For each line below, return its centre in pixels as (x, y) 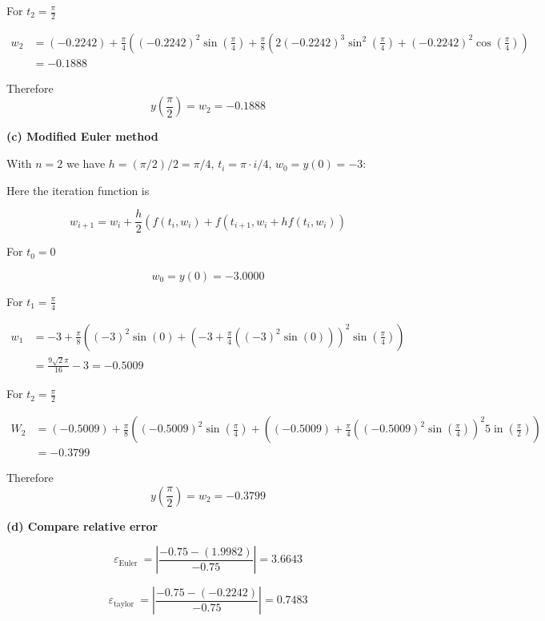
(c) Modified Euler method (82, 136)
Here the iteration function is (78, 190)
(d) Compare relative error (82, 525)
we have (86, 163)
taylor (124, 604)
